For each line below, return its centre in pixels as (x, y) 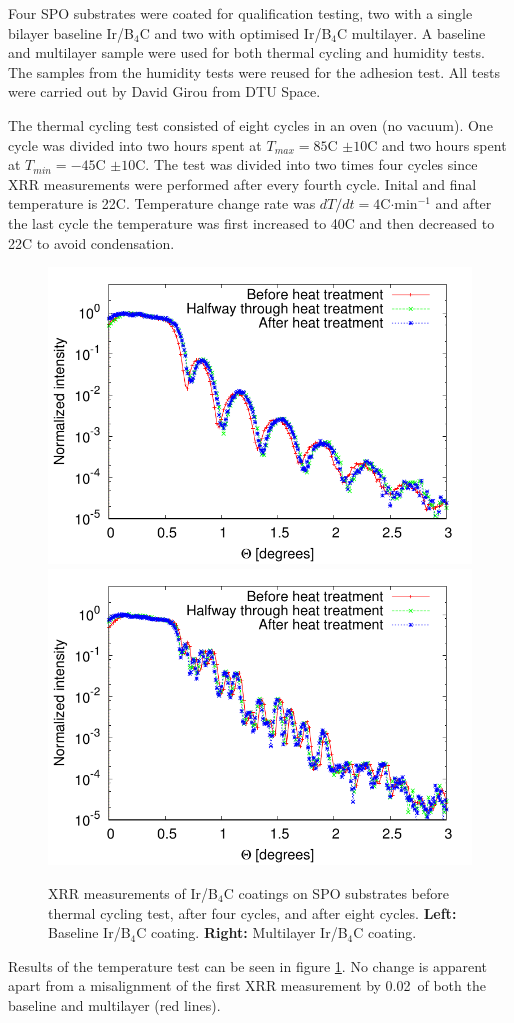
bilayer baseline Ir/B (71, 32)
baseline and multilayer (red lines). (114, 1004)
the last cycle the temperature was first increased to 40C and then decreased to (251, 222)
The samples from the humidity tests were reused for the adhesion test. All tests (254, 71)
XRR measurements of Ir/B (133, 892)
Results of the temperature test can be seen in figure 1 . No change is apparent (248, 965)
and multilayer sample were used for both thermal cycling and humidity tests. (246, 52)
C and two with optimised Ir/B (235, 32)
